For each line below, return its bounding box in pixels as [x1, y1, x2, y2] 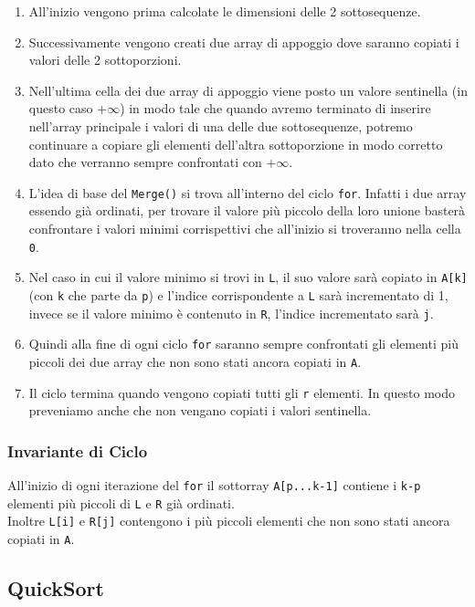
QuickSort [7, 574, 104, 602]
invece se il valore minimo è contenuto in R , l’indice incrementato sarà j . [28, 303, 434, 322]
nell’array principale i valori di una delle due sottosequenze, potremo [28, 116, 413, 135]
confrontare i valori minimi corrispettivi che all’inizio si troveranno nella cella [28, 219, 461, 237]
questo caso [28, 99, 93, 118]
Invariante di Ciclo [7, 439, 148, 462]
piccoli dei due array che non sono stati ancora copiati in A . [28, 351, 362, 371]
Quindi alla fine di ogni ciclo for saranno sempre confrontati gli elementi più [28, 334, 459, 353]
